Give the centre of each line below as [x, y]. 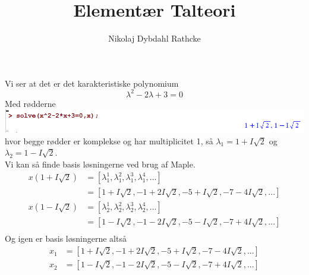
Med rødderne [30, 103]
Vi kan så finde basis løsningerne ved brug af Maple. [100, 164]
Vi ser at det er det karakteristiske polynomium [92, 83]
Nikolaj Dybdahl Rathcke [154, 38]
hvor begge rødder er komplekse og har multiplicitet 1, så [109, 140]
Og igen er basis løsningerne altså [66, 238]
